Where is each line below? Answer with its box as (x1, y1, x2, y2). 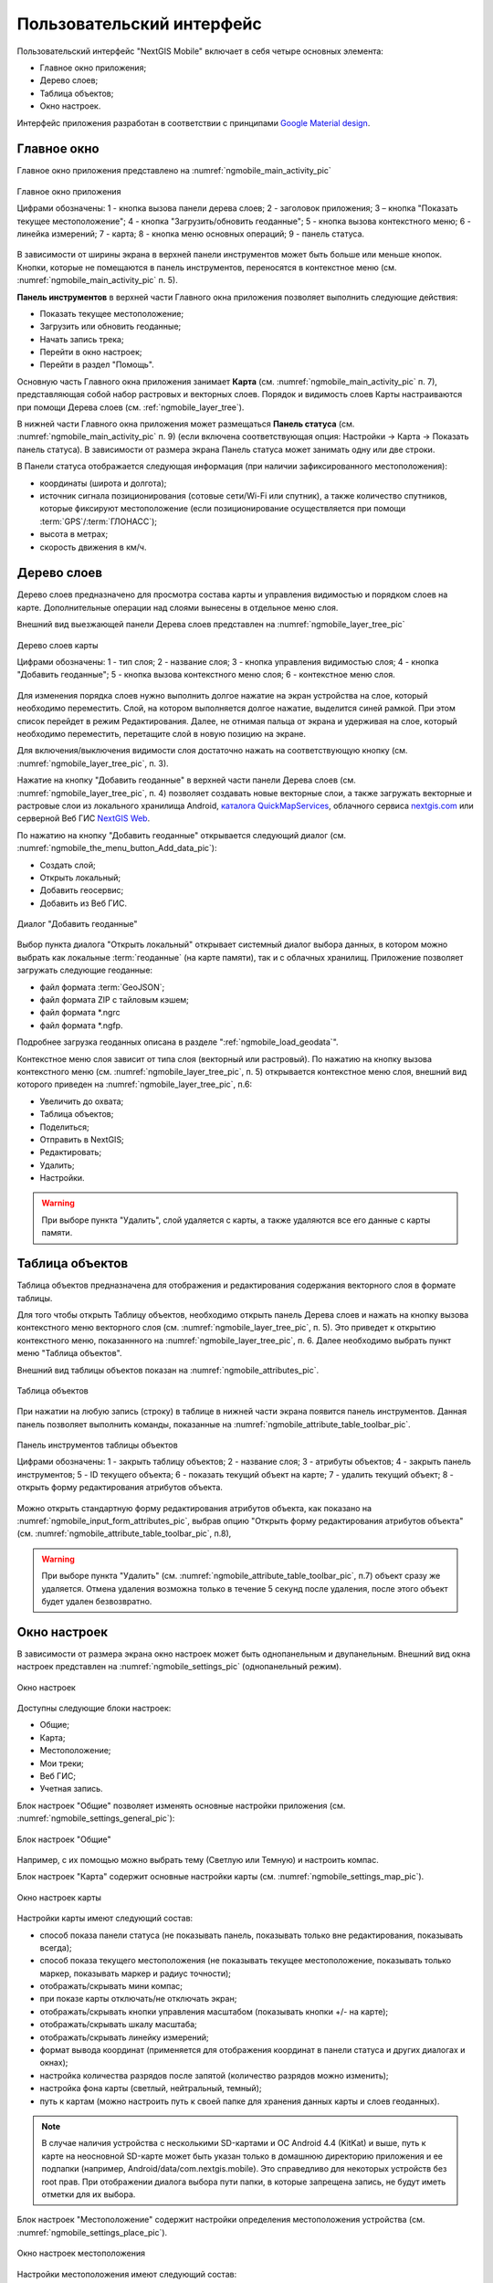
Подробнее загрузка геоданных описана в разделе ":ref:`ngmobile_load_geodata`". (16, 1036, 339, 1047)
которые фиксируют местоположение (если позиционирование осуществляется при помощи (39, 503, 406, 514)
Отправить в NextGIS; (39, 1133, 125, 1145)
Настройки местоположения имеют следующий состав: (16, 2268, 237, 2279)
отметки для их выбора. (41, 2188, 136, 2200)
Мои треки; (39, 1758, 84, 1769)
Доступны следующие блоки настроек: (16, 1703, 172, 1714)
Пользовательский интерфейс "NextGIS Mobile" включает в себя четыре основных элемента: (16, 46, 383, 57)
